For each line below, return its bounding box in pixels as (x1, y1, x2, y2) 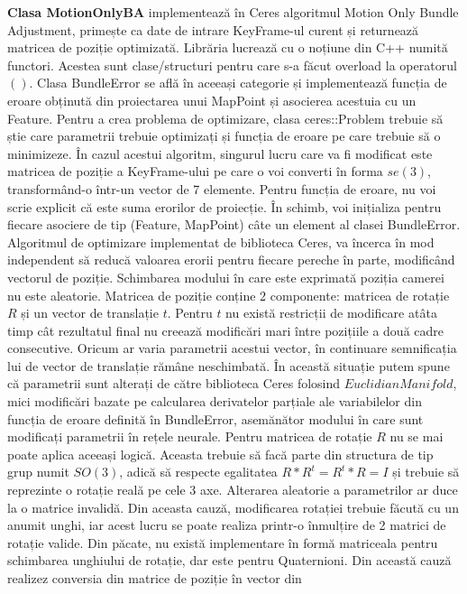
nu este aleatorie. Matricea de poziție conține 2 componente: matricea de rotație (7, 285, 450, 304)
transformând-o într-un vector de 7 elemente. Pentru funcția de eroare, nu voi (7, 179, 436, 198)
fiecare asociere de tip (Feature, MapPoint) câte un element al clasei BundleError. (7, 215, 461, 234)
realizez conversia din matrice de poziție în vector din (7, 569, 302, 587)
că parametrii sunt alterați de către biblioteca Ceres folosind (7, 374, 341, 393)
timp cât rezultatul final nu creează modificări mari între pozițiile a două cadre (7, 320, 444, 339)
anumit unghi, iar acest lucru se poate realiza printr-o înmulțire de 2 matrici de (7, 515, 446, 534)
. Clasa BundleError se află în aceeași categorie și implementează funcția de (29, 73, 447, 92)
